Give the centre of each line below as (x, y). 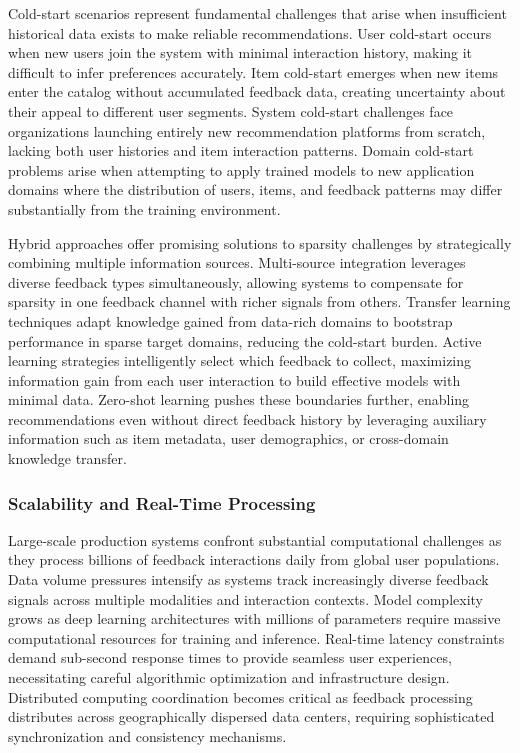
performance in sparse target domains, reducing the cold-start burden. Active (245, 340)
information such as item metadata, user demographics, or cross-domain (228, 438)
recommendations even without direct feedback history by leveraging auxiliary (247, 418)
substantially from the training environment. (144, 208)
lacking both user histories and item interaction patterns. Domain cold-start (241, 150)
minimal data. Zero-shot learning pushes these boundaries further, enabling (239, 399)
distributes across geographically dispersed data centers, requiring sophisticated (251, 716)
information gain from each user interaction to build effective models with (234, 379)
